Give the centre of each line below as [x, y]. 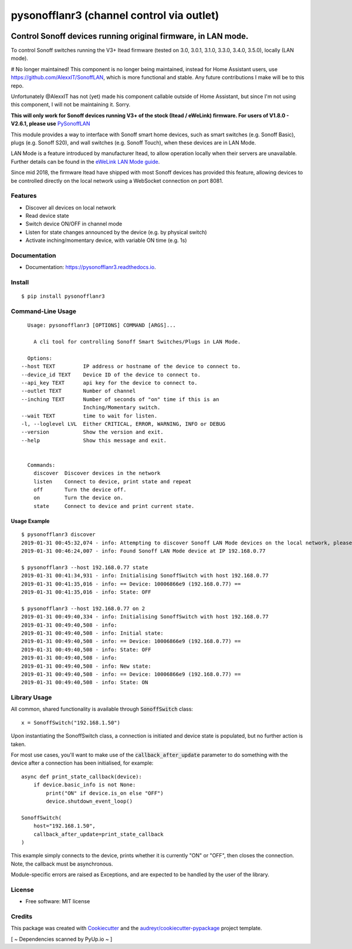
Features [24, 196]
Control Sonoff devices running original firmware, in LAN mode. [130, 36]
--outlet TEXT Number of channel [79, 391]
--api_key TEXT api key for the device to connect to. [109, 383]
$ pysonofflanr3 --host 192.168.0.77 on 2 [83, 608]
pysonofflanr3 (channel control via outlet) [115, 15]
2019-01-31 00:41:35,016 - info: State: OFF [87, 592]
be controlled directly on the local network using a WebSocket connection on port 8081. [117, 181]
